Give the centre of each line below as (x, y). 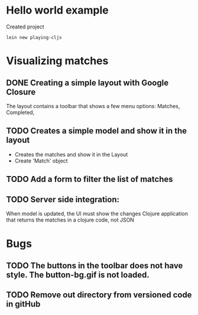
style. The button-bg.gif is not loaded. (78, 275)
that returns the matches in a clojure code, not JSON (70, 220)
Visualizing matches (57, 61)
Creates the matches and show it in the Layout (71, 154)
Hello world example (57, 10)
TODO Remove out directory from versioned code (99, 295)
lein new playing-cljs (34, 37)
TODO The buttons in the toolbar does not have (95, 266)
